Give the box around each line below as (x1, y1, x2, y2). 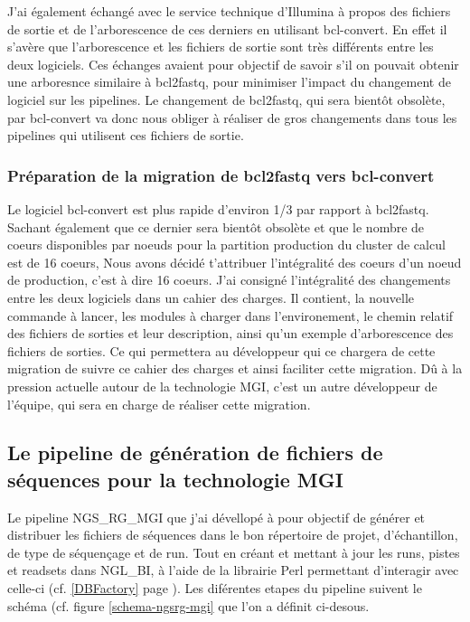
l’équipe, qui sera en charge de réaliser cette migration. (7, 394, 311, 413)
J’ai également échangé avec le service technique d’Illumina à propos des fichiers (7, 2, 451, 20)
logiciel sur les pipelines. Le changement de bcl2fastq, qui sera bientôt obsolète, (7, 90, 446, 108)
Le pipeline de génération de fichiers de (7, 438, 383, 466)
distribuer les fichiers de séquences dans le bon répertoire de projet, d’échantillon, (7, 525, 458, 544)
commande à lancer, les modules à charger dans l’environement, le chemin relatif (7, 306, 454, 325)
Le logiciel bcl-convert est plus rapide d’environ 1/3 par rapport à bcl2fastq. (7, 199, 429, 218)
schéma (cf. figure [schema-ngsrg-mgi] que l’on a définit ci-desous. (7, 596, 370, 615)
